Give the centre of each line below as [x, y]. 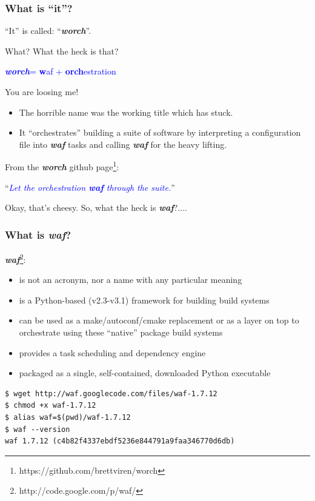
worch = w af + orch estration [61, 71]
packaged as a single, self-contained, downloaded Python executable [145, 373]
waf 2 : [15, 258]
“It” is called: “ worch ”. [48, 31]
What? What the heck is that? [62, 51]
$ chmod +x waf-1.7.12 [51, 406]
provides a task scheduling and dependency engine [112, 352]
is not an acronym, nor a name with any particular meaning [131, 280]
